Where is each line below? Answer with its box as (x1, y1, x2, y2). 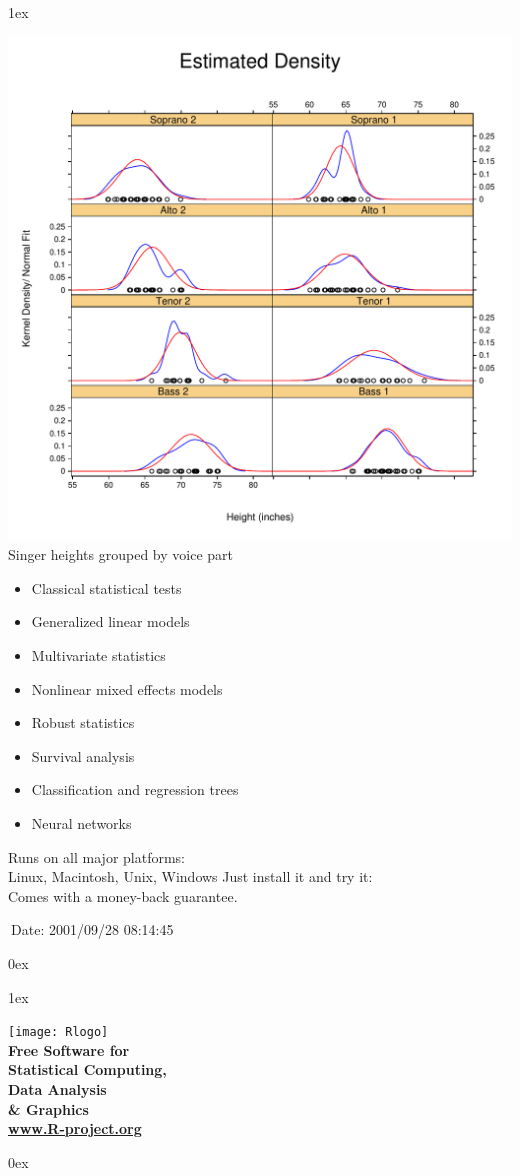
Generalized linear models (31, 611, 190, 632)
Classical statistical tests (31, 577, 182, 598)
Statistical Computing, (8, 1059, 167, 1080)
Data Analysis (8, 1078, 107, 1099)
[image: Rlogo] (8, 1025, 109, 1040)
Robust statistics (31, 712, 135, 733)
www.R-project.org (8, 1118, 142, 1139)
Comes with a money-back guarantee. (8, 885, 238, 906)
